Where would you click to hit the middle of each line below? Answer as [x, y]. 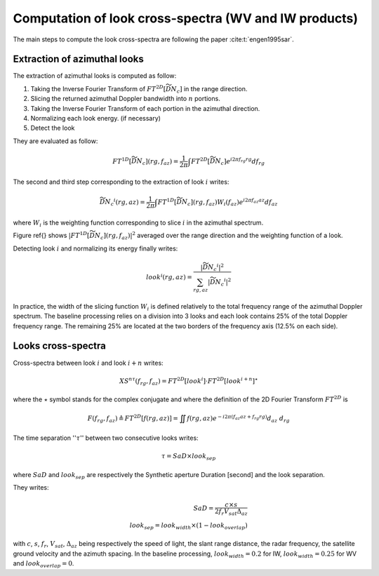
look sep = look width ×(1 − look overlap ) [189, 526]
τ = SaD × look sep [189, 457]
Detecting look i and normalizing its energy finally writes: [95, 248]
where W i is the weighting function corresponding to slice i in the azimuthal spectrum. [138, 223]
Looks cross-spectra [60, 346]
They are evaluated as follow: [55, 141]
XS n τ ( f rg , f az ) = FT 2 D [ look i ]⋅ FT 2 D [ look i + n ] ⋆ [189, 381]
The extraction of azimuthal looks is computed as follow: [95, 76]
